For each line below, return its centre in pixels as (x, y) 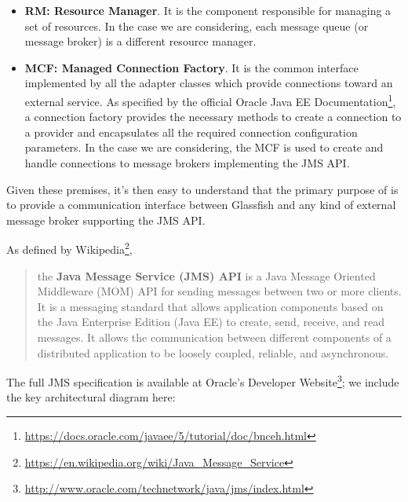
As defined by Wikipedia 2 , (69, 248)
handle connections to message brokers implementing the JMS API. (187, 163)
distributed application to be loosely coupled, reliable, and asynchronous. (213, 352)
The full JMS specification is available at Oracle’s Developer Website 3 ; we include (203, 381)
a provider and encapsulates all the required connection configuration (191, 132)
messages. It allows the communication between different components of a (214, 337)
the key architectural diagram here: (91, 397)
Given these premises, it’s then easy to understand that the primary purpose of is (202, 189)
